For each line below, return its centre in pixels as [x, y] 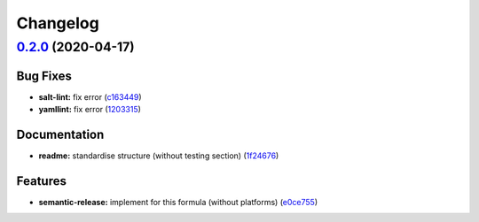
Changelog [58, 23]
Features [41, 181]
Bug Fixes [44, 76]
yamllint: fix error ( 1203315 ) [90, 110]
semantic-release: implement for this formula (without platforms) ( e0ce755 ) [178, 202]
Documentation [60, 134]
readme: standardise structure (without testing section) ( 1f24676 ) [159, 156]
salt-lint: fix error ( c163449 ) [90, 96]
